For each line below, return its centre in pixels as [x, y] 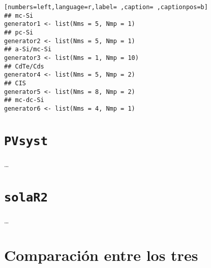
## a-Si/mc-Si [28, 49]
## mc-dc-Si [24, 100]
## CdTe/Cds [24, 66]
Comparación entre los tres [101, 255]
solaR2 [26, 197]
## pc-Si [19, 32]
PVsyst [26, 141]
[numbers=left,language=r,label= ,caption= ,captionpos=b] [106, 7]
